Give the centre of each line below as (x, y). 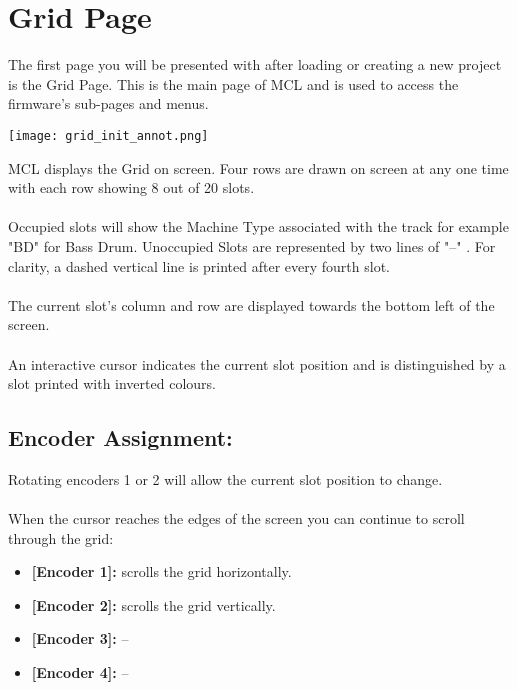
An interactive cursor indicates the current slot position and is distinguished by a (257, 363)
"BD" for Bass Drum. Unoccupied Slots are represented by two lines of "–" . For (252, 245)
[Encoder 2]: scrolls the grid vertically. (153, 604)
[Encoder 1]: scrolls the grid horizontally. (161, 571)
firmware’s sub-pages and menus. (108, 103)
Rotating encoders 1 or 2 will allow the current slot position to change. (225, 478)
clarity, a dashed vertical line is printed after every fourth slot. (199, 265)
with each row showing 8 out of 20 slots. (131, 187)
